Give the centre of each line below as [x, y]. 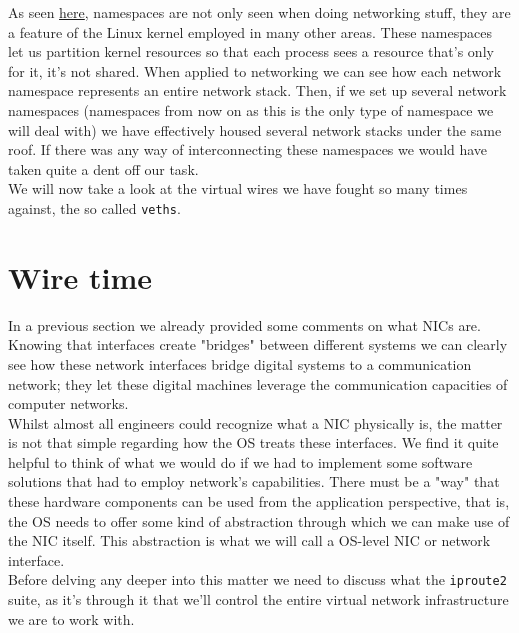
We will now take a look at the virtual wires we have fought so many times [238, 188]
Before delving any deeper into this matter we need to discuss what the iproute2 [257, 579]
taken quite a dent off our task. [103, 168]
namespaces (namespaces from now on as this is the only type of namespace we [251, 109]
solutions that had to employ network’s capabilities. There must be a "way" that [254, 481]
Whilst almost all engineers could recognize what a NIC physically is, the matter [255, 422]
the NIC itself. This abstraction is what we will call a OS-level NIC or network [249, 540]
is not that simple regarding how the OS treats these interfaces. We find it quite [253, 442]
